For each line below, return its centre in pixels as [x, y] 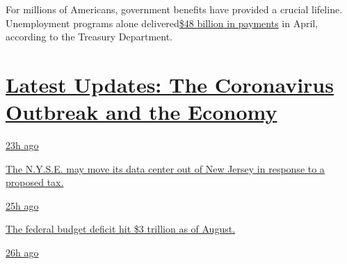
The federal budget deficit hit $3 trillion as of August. [121, 229]
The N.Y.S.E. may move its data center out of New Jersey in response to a [165, 168]
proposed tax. [35, 182]
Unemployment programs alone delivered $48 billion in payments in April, [162, 23]
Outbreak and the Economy [142, 112]
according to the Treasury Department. [89, 37]
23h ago [22, 145]
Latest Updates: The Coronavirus [170, 84]
